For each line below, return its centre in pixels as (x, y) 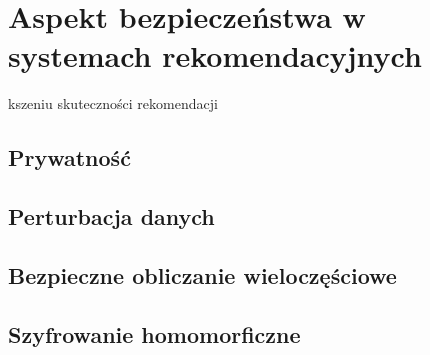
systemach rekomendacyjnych (215, 55)
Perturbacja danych (111, 216)
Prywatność (69, 157)
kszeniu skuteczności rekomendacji (113, 103)
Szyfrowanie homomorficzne (154, 333)
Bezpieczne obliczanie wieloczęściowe (202, 274)
